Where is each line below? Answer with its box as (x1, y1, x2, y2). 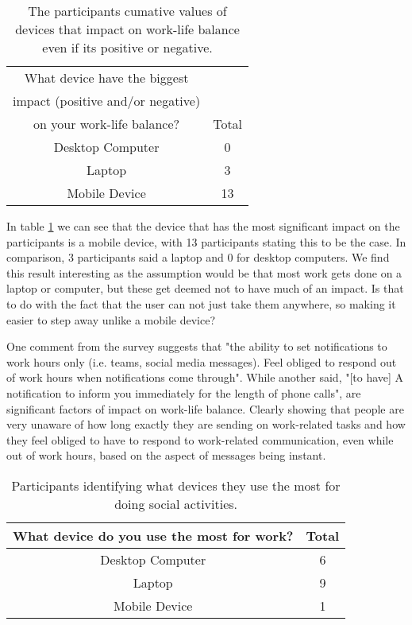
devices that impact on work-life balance (15, 20, 240, 38)
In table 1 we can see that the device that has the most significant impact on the (6, 218, 400, 234)
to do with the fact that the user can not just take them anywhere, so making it (6, 295, 396, 312)
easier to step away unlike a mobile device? (6, 311, 216, 328)
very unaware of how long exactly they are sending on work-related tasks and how (6, 416, 406, 433)
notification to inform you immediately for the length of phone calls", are (6, 384, 361, 401)
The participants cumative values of (28, 2, 227, 20)
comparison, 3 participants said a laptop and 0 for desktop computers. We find (6, 249, 390, 266)
